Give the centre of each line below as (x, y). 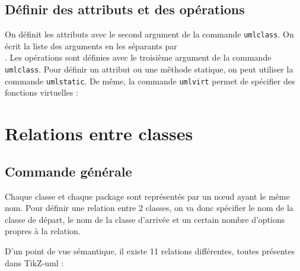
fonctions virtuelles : (42, 92)
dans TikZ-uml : (34, 262)
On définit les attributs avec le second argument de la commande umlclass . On (149, 34)
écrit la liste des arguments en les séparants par (91, 45)
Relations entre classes (99, 133)
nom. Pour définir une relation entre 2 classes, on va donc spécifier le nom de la (149, 208)
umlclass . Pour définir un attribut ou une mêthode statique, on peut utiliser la (149, 69)
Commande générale (68, 171)
